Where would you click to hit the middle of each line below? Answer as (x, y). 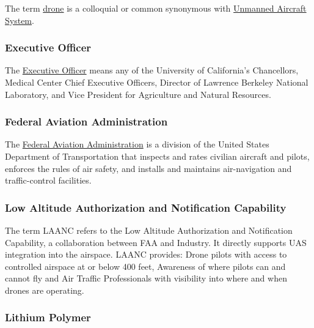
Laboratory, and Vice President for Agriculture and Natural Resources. (138, 94)
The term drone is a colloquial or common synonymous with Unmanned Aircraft (156, 8)
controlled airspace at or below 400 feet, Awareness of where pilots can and (145, 266)
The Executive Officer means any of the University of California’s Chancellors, (152, 70)
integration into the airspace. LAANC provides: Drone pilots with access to (146, 254)
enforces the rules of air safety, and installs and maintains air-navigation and (148, 168)
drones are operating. (45, 290)
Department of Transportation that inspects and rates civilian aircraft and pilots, (157, 156)
